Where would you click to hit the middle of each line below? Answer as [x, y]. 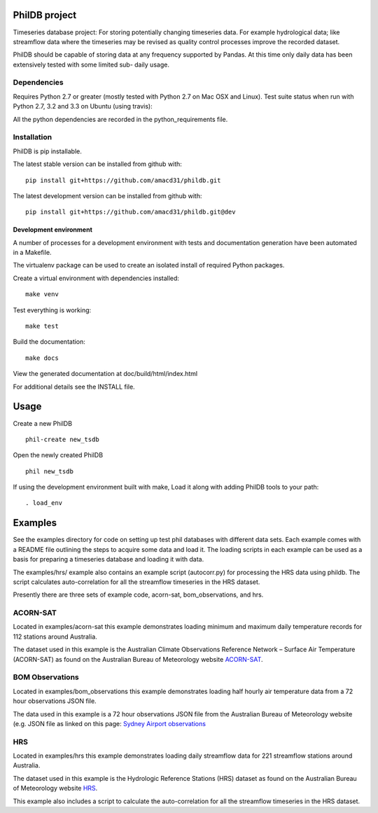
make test [42, 326]
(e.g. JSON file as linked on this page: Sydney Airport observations [110, 723]
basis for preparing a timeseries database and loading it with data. [108, 560]
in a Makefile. [32, 253]
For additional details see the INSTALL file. [74, 387]
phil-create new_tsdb [62, 439]
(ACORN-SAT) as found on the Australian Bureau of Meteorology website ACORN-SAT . [138, 659]
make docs [42, 358]
